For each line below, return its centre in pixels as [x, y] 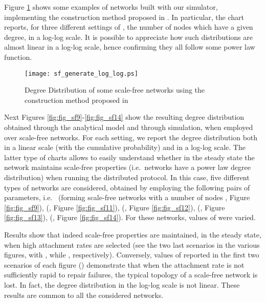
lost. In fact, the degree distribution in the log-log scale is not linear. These [122, 284]
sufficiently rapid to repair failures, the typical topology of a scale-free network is [131, 275]
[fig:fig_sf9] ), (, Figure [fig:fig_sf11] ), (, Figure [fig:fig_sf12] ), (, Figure [115, 207]
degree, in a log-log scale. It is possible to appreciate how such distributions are [128, 37]
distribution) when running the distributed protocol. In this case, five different [127, 177]
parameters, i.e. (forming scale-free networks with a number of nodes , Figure [127, 197]
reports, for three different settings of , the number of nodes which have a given [129, 27]
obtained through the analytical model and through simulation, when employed [129, 127]
